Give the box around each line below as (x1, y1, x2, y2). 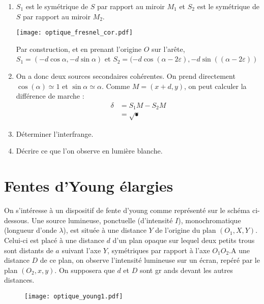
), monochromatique (178, 215, 241, 225)
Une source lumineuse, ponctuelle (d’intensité (31, 215, 173, 225)
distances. (4, 275, 35, 285)
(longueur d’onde (4, 225, 57, 235)
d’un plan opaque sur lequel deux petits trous (112, 234, 255, 245)
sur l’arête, (152, 43, 185, 54)
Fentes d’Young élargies (4, 175, 173, 196)
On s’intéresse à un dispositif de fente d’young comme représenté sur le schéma (4, 205, 250, 216)
